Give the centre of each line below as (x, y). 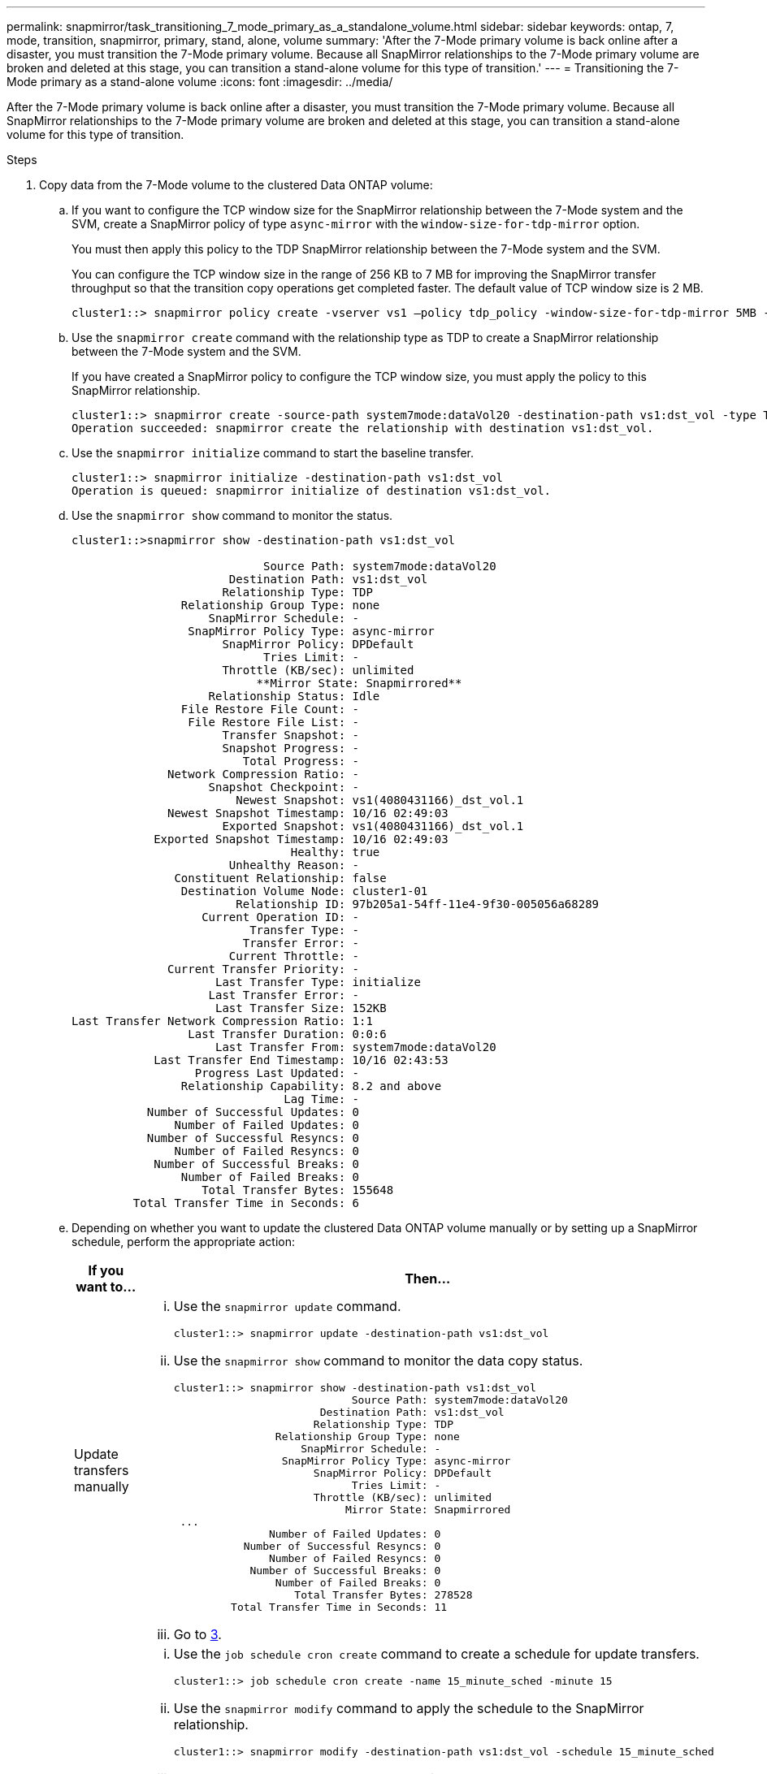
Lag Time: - (322, 1099)
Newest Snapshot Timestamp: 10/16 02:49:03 (308, 813)
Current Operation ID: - (281, 917)
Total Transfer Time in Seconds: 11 (339, 1607)
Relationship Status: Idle (294, 696)
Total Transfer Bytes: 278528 (383, 1595)
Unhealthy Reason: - (294, 865)
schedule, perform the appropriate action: (183, 1242)
